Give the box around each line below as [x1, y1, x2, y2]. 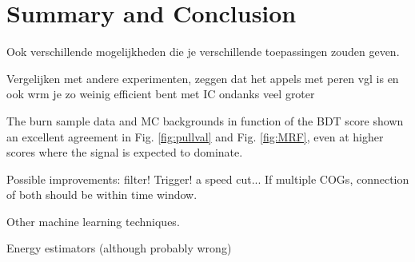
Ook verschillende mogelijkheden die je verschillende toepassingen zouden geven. [6, 43, 400, 60]
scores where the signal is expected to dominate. [6, 144, 243, 161]
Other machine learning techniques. [6, 212, 180, 229]
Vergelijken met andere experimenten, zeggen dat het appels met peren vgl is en [6, 69, 399, 86]
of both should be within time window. [6, 186, 198, 203]
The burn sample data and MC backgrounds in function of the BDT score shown [6, 112, 404, 129]
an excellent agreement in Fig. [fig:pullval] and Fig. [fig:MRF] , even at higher [6, 128, 384, 145]
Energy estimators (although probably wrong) [6, 240, 232, 256]
